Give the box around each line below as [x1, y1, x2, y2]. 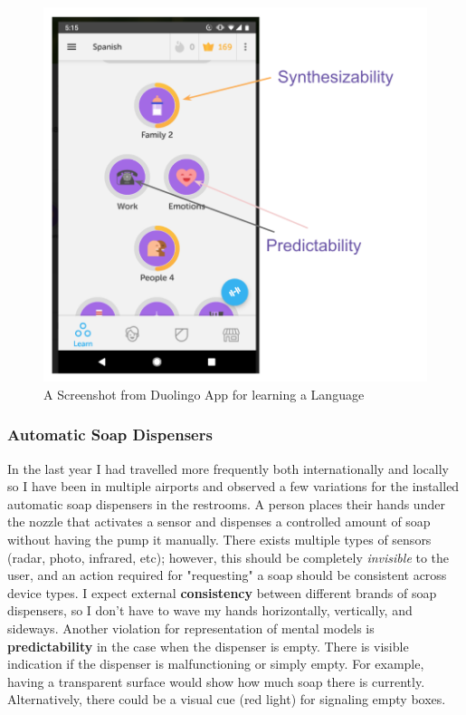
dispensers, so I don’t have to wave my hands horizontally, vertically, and [7, 601, 413, 620]
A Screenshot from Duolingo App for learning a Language [43, 384, 365, 403]
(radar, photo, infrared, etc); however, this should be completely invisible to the [7, 547, 450, 566]
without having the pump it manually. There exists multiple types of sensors [7, 530, 432, 549]
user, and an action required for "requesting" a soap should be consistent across [7, 565, 447, 585]
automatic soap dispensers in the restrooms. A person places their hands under [7, 494, 445, 513]
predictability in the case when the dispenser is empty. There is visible [7, 636, 409, 655]
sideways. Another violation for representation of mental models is [7, 619, 375, 638]
